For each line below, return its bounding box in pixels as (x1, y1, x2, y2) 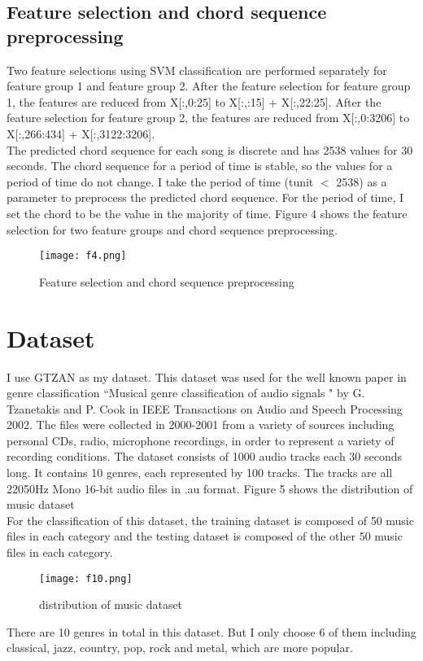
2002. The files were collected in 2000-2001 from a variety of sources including (7, 416, 395, 433)
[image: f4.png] (39, 250, 127, 262)
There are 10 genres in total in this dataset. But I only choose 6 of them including (7, 623, 416, 640)
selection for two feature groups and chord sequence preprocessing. (7, 221, 338, 238)
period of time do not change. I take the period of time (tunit (7, 173, 314, 190)
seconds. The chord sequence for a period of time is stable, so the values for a (7, 157, 393, 174)
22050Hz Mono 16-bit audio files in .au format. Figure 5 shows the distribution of (7, 479, 413, 497)
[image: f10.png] (39, 572, 133, 584)
